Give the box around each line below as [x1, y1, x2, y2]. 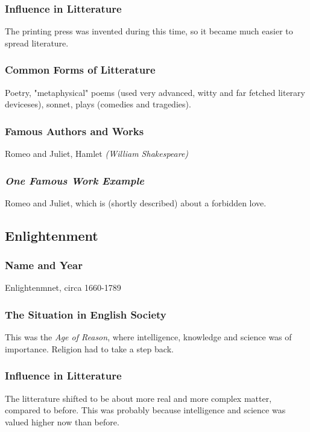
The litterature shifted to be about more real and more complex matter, [5, 392, 272, 404]
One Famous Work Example [5, 173, 145, 188]
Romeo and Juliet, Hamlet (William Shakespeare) [5, 147, 189, 160]
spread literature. [5, 36, 69, 49]
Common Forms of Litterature [5, 62, 156, 77]
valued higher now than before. [5, 415, 119, 428]
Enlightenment [5, 226, 98, 244]
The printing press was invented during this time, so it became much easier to [5, 25, 293, 37]
